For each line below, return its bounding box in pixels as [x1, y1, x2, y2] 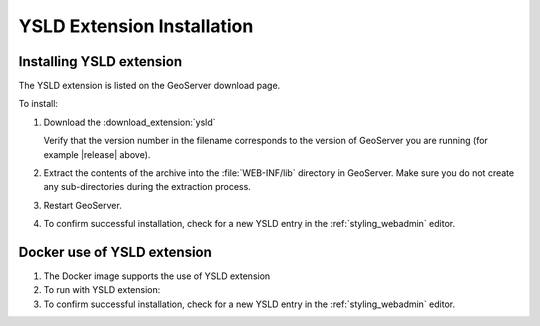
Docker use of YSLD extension [18, 244, 212, 260]
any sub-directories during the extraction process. [43, 181, 252, 193]
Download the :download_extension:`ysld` [43, 116, 216, 128]
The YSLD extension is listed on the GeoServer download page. [18, 80, 281, 92]
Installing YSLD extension [18, 53, 183, 70]
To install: [18, 98, 59, 110]
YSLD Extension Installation [18, 15, 254, 37]
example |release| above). [43, 148, 151, 160]
